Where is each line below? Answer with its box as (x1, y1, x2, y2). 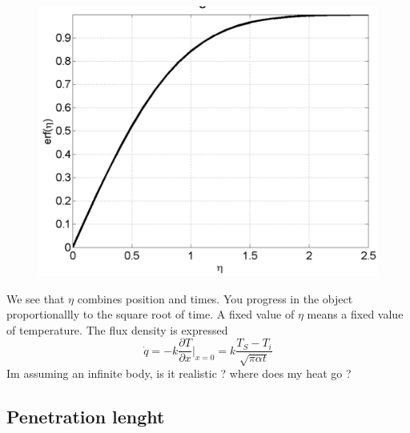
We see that (6, 290, 65, 307)
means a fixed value (307, 306, 404, 323)
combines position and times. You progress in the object (77, 290, 353, 307)
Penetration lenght (6, 404, 165, 429)
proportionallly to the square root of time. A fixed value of (6, 306, 295, 323)
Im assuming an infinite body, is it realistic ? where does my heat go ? (6, 365, 352, 382)
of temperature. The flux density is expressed (6, 321, 228, 338)
